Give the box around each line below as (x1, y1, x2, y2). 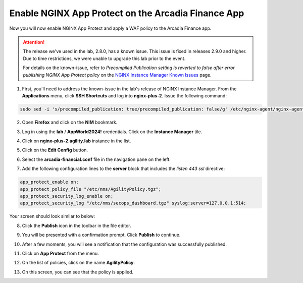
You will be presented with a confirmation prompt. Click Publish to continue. (22, 232, 181, 238)
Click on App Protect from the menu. (22, 250, 99, 256)
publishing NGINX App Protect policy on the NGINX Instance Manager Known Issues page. (23, 72, 212, 78)
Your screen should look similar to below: (9, 213, 95, 219)
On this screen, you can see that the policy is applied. (22, 269, 134, 275)
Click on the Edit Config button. (22, 147, 88, 153)
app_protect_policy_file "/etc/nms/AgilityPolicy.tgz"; (20, 186, 162, 192)
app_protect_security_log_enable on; (20, 193, 114, 199)
